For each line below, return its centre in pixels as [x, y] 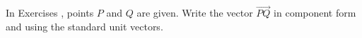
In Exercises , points [50, 13]
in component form [315, 13]
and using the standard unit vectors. [84, 26]
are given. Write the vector [195, 13]
